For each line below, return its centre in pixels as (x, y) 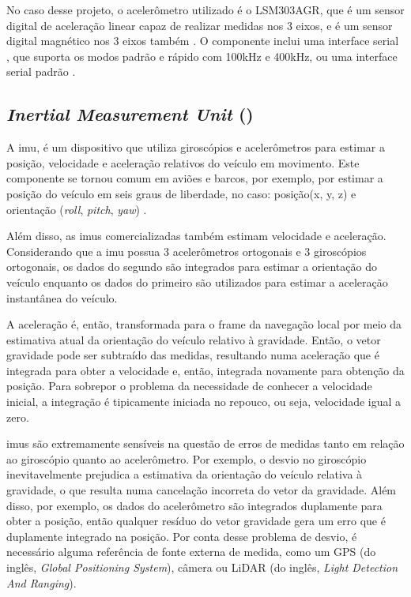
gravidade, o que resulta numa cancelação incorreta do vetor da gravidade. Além (202, 490)
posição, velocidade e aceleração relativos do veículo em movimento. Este (183, 162)
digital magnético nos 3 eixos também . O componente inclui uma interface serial (203, 41)
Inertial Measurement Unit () (130, 114)
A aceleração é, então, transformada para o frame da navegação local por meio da (204, 324)
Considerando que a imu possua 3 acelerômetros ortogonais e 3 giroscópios (187, 251)
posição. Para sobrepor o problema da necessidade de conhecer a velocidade (189, 386)
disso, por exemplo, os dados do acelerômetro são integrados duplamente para (194, 505)
